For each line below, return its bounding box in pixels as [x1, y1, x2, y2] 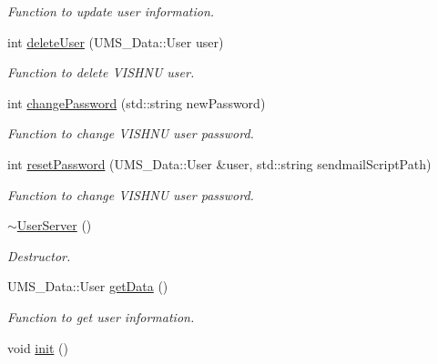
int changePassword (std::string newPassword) [7, 93, 266, 112]
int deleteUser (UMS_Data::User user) [7, 32, 224, 51]
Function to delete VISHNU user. [7, 63, 195, 82]
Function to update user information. [7, 2, 215, 20]
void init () [7, 338, 68, 357]
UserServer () [16, 216, 92, 235]
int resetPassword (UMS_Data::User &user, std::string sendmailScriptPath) [7, 154, 432, 173]
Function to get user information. [7, 307, 195, 326]
